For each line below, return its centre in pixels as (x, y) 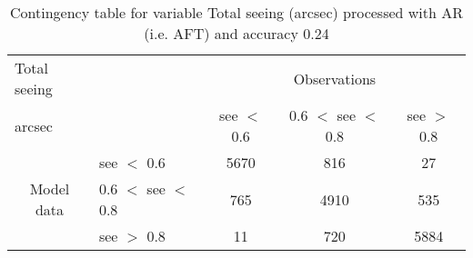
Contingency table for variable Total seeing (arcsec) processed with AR (236, 12)
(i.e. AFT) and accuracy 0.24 (236, 33)
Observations (335, 78)
